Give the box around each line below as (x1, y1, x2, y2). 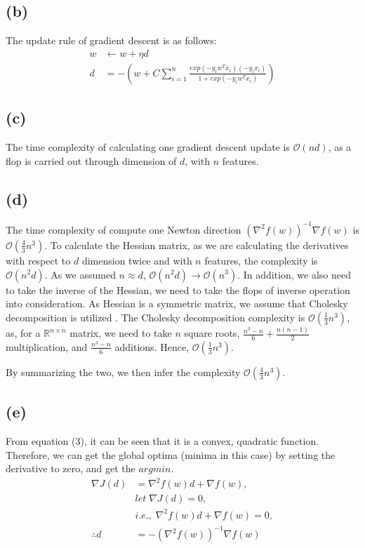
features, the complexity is (204, 253, 318, 267)
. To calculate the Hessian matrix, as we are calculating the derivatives (44, 237, 349, 252)
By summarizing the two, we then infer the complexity (6, 364, 241, 379)
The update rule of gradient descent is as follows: (6, 33, 217, 48)
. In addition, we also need (237, 267, 352, 281)
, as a (328, 140, 352, 154)
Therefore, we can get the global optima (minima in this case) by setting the (6, 447, 336, 462)
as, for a (6, 326, 41, 340)
